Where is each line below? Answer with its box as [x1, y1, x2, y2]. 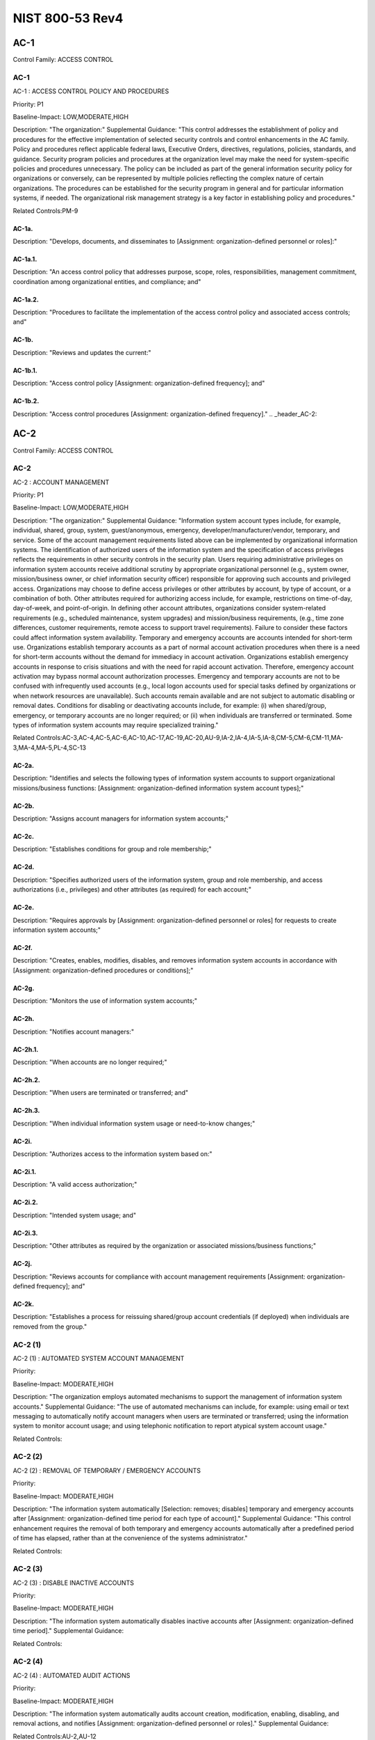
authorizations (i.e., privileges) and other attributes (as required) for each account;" [12, 885, 252, 894]
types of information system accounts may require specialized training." [12, 721, 219, 729]
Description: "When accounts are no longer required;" [12, 1058, 167, 1066]
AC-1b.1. [12, 366, 37, 374]
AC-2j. [12, 1260, 33, 1268]
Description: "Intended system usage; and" [12, 1211, 137, 1219]
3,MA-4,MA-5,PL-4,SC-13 [12, 743, 87, 752]
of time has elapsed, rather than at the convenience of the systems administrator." [12, 1534, 248, 1542]
